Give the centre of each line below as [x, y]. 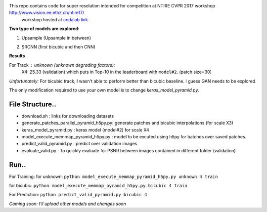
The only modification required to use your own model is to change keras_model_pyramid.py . [104, 90]
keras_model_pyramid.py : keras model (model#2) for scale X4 [85, 130]
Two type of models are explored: [44, 29]
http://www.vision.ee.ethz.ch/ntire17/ [47, 13]
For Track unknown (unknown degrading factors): [62, 65]
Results [17, 56]
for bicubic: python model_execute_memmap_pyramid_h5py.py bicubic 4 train [98, 186]
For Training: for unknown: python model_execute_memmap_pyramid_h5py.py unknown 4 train [113, 176]
